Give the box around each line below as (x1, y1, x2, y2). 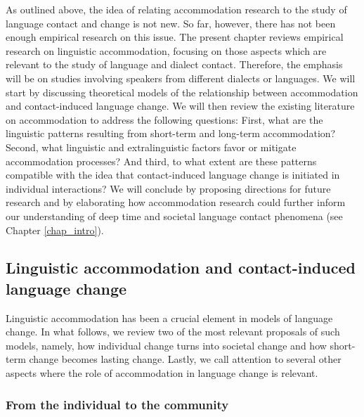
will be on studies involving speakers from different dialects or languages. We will (6, 70, 356, 85)
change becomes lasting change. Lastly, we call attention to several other (29, 352, 342, 366)
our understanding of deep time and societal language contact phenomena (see (6, 208, 343, 223)
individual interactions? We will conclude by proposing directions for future (6, 181, 331, 195)
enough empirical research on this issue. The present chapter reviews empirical (6, 30, 344, 44)
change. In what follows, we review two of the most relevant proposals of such (6, 324, 340, 339)
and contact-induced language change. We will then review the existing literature (6, 98, 355, 113)
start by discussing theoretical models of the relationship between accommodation (6, 84, 358, 99)
